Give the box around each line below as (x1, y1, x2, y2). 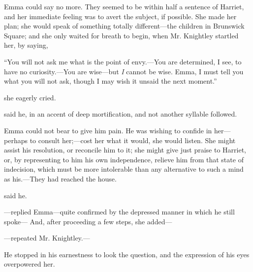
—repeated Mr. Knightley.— (4, 233, 90, 243)
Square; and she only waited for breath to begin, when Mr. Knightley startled (4, 30, 239, 40)
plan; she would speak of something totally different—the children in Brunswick (4, 21, 245, 31)
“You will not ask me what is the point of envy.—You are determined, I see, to (4, 56, 242, 66)
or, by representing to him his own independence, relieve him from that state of (4, 154, 244, 164)
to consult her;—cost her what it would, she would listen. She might (30, 135, 236, 145)
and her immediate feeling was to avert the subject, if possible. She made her (4, 11, 237, 21)
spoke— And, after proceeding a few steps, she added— (4, 216, 172, 226)
